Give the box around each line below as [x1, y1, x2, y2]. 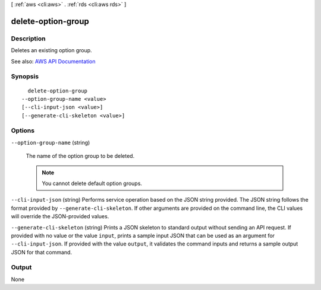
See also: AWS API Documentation [11, 58, 96, 65]
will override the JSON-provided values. [11, 213, 109, 220]
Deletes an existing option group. [11, 47, 92, 54]
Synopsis [11, 72, 39, 81]
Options [11, 126, 35, 135]
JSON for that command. [11, 248, 73, 256]
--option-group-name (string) [11, 139, 90, 146]
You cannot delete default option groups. [42, 180, 143, 187]
